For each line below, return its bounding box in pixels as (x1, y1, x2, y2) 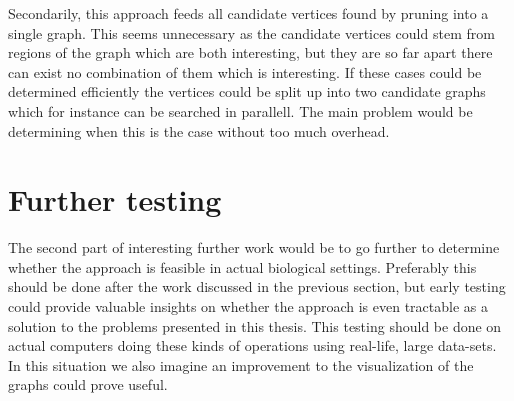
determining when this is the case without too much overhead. (8, 120, 390, 141)
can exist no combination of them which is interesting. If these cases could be (8, 61, 482, 82)
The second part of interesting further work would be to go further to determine (8, 237, 500, 258)
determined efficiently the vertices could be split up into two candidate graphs (8, 81, 486, 102)
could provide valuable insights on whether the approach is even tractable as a (8, 296, 488, 317)
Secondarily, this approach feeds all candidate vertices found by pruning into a (8, 3, 489, 23)
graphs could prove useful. (8, 374, 168, 395)
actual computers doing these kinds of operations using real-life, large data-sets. (8, 335, 497, 356)
